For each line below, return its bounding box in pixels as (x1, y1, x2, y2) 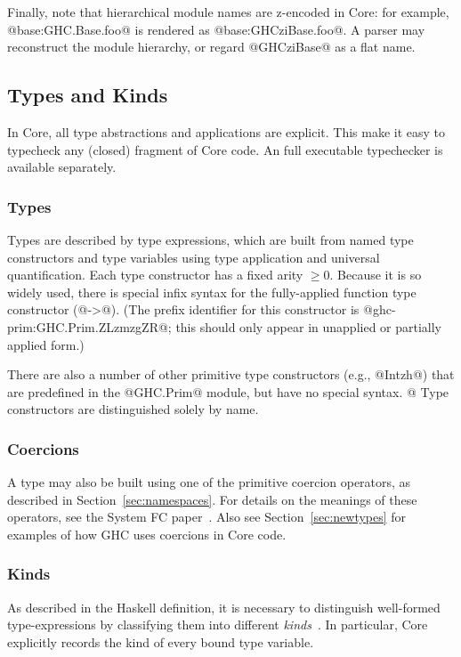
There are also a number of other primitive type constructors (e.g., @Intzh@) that (7, 365, 455, 384)
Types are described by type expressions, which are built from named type (7, 230, 414, 248)
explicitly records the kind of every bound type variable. (7, 632, 314, 651)
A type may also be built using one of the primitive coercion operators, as (7, 473, 411, 491)
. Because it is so (329, 265, 422, 284)
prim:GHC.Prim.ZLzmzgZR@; (7, 317, 172, 336)
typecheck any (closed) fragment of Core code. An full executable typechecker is (7, 140, 443, 158)
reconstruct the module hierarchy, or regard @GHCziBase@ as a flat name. (7, 37, 416, 56)
